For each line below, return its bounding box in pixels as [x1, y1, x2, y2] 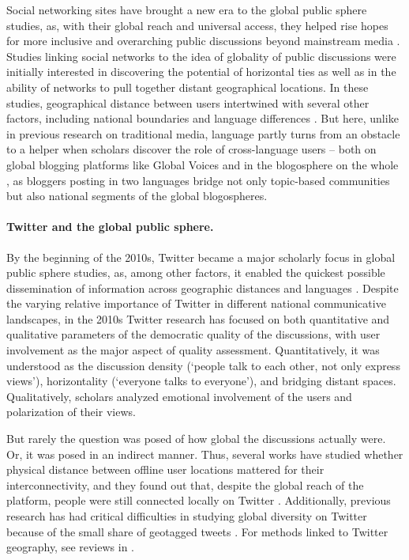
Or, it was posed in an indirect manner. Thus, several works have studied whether [6, 445, 403, 462]
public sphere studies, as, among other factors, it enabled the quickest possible [6, 264, 385, 281]
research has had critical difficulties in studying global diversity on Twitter [6, 508, 367, 524]
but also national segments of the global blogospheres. [6, 187, 268, 204]
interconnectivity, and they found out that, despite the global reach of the [6, 476, 364, 493]
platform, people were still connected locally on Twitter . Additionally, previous [6, 492, 391, 509]
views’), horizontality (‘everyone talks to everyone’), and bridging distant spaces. [6, 373, 396, 389]
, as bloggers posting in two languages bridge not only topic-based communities [6, 172, 390, 188]
